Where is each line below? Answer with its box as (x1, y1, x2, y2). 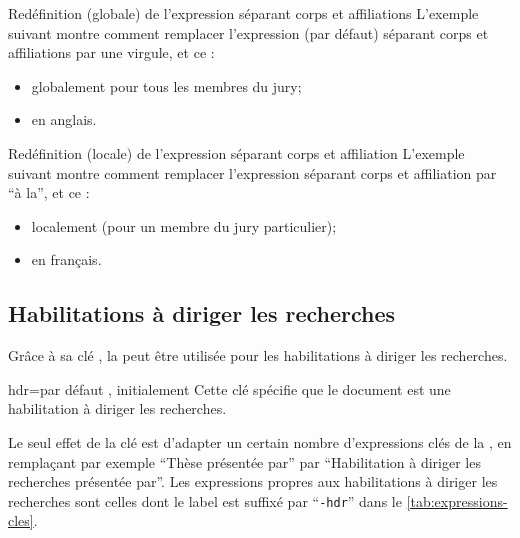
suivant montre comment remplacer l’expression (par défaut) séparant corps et (8, 22, 489, 43)
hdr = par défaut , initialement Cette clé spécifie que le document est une (8, 378, 451, 399)
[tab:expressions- (406, 490, 508, 511)
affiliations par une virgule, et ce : (8, 42, 215, 63)
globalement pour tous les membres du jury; (31, 75, 302, 96)
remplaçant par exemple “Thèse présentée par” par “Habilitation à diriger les (8, 451, 481, 472)
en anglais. (31, 109, 97, 130)
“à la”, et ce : (8, 182, 90, 203)
